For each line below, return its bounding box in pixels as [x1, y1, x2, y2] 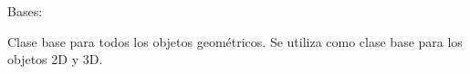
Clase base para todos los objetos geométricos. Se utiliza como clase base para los [7, 32, 463, 51]
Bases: [7, 2, 43, 20]
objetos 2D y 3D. [7, 50, 103, 69]
